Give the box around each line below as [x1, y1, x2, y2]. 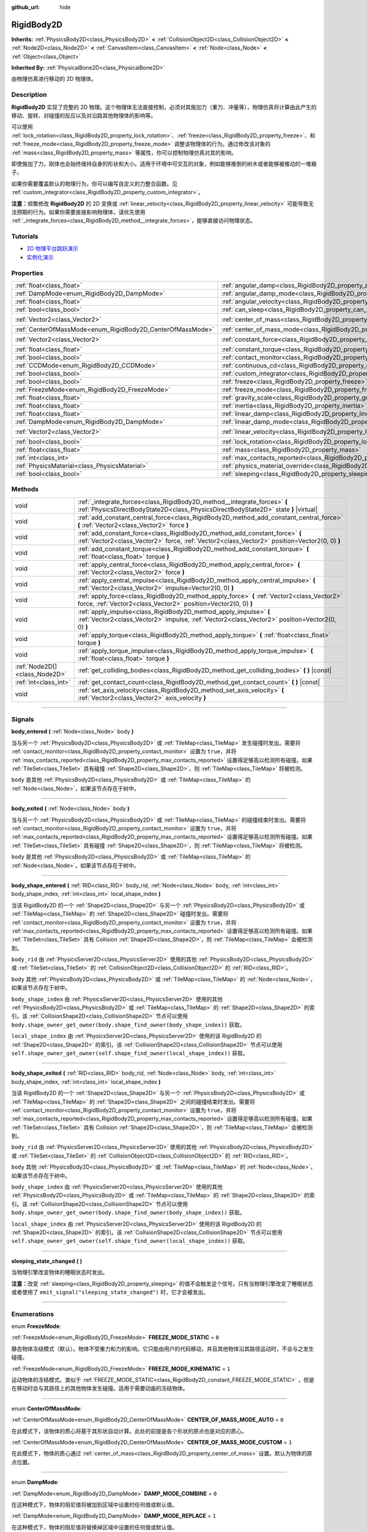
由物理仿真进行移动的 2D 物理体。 [11, 75, 97, 83]
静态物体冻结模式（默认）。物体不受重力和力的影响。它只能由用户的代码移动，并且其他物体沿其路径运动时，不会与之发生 [11, 1345, 314, 1352]
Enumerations [11, 1310, 54, 1318]
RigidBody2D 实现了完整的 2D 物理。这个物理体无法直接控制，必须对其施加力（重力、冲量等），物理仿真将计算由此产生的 [11, 103, 317, 110]
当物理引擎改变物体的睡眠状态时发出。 [11, 1268, 108, 1276]
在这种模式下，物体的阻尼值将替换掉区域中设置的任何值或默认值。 [11, 1523, 177, 1531]
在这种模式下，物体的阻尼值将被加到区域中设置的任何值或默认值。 [11, 1501, 177, 1508]
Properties [11, 268, 44, 277]
